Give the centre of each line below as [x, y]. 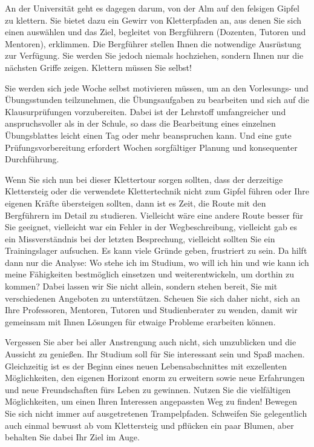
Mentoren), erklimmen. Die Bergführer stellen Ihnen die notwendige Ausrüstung [153, 43]
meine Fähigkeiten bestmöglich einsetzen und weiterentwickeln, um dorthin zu [150, 274]
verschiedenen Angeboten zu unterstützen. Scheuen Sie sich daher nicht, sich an [152, 298]
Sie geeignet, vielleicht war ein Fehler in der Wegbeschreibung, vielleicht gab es [151, 227]
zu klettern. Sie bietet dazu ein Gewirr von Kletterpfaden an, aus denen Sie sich [153, 20]
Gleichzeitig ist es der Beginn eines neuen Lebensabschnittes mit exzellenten [146, 366]
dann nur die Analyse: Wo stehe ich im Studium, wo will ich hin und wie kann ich [157, 262]
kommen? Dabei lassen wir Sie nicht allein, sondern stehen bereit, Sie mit [141, 286]
